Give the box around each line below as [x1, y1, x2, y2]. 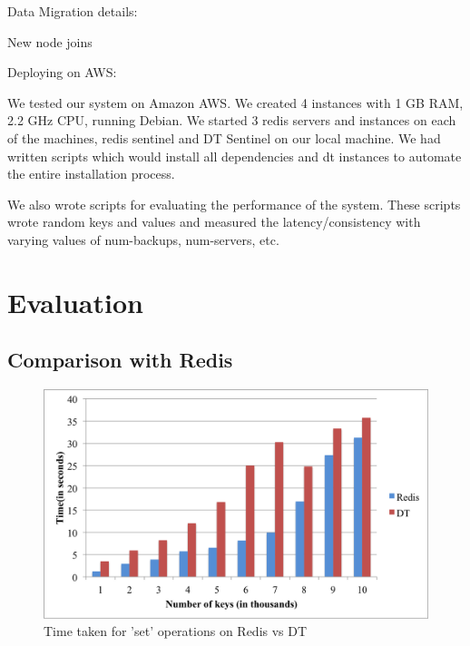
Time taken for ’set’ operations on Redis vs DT [44, 622, 308, 641]
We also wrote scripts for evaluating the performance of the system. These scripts [7, 194, 461, 213]
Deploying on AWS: [7, 63, 117, 82]
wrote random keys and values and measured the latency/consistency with [7, 212, 421, 231]
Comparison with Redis [7, 346, 233, 374]
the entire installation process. [7, 164, 175, 183]
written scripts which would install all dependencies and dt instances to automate [7, 146, 462, 165]
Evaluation [7, 283, 143, 320]
